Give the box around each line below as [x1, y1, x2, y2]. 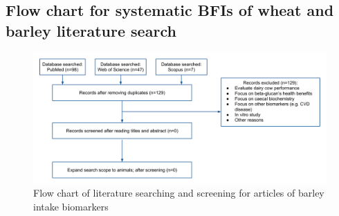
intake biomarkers [33, 199, 109, 213]
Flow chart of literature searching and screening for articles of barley [33, 186, 324, 200]
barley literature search [6, 19, 176, 41]
